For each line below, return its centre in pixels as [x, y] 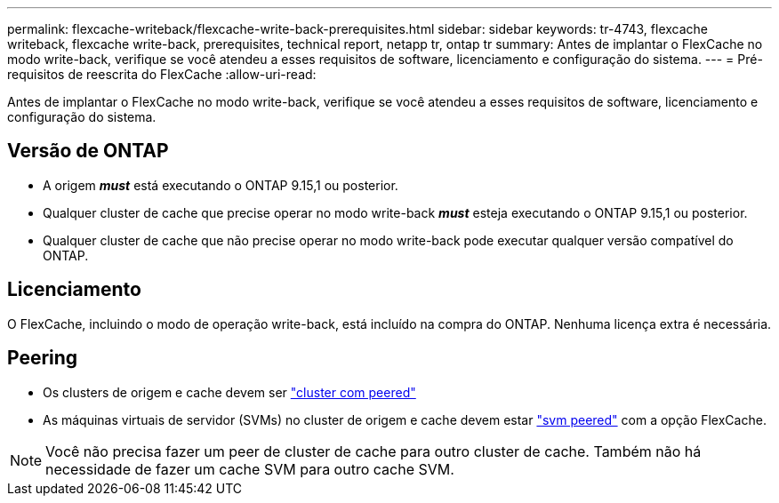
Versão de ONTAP [88, 151]
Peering [43, 358]
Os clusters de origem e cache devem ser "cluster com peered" [229, 392]
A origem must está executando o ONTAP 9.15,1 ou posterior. [221, 185]
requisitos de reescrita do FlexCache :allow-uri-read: [162, 74]
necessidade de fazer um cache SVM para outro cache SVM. [250, 469]
